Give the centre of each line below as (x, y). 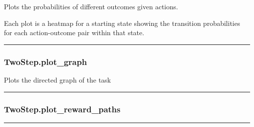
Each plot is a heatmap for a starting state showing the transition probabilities (122, 23)
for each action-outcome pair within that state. (74, 32)
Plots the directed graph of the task (57, 80)
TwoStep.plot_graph (45, 61)
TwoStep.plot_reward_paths (62, 109)
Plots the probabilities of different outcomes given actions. (91, 6)
